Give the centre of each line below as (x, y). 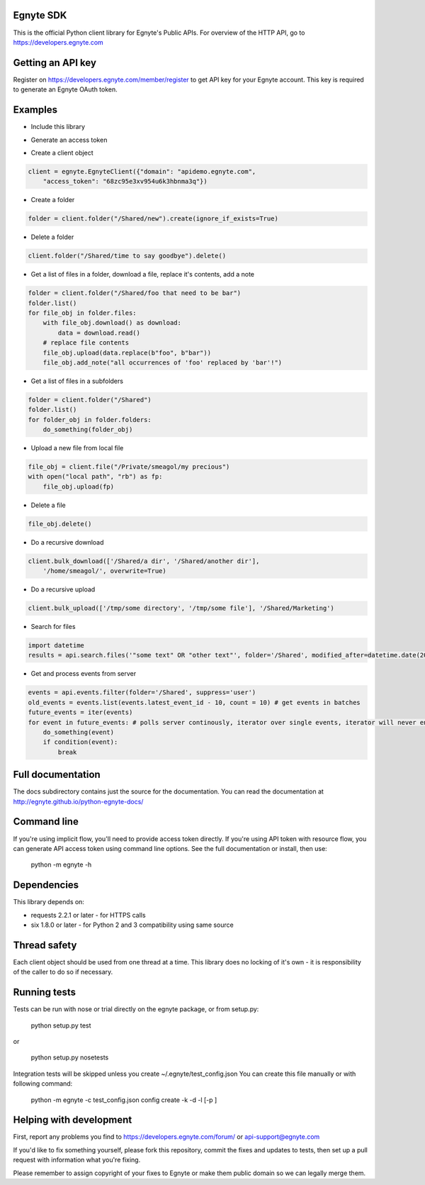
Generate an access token (69, 140)
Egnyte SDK (40, 15)
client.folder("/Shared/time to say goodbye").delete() (127, 256)
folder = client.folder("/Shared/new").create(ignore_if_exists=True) (153, 219)
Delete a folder (52, 237)
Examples (35, 110)
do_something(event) (79, 732)
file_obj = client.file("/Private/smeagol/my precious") (129, 467)
